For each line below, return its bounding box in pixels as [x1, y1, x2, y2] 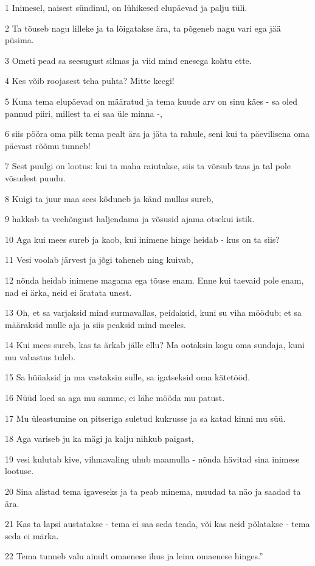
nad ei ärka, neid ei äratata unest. [5, 285, 132, 298]
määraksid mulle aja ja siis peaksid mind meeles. [5, 318, 186, 330]
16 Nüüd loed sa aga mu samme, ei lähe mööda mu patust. [5, 391, 225, 404]
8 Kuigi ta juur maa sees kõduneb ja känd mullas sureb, [5, 192, 214, 204]
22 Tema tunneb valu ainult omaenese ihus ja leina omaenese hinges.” [5, 550, 263, 562]
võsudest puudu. [5, 171, 66, 184]
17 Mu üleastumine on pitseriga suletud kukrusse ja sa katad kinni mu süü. [5, 411, 286, 424]
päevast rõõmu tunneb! [5, 139, 91, 152]
